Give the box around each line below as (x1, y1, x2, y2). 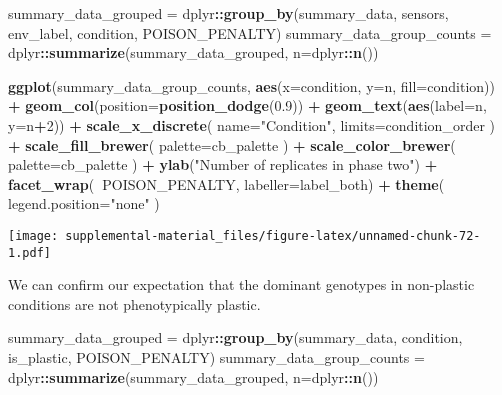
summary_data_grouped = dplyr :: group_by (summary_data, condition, (8, 327, 463, 348)
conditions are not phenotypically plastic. (8, 293, 261, 314)
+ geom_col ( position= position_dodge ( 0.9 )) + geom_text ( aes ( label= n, (8, 95, 487, 116)
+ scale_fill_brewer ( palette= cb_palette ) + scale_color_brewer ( (8, 134, 456, 155)
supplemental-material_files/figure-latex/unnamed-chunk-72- (65, 228, 481, 243)
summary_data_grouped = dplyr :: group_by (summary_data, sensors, (8, 3, 449, 23)
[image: (8, 228, 59, 243)
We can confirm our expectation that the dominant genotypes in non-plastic (8, 274, 475, 295)
